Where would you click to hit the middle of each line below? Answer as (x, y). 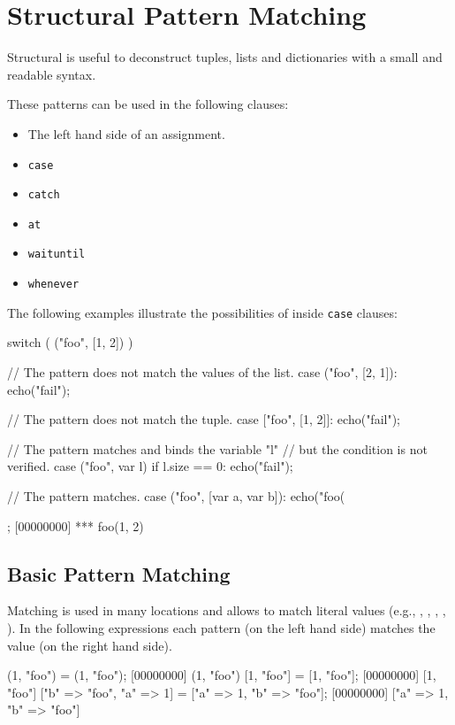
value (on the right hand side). (90, 645)
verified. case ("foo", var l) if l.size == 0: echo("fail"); (150, 466)
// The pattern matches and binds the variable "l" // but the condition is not (217, 448)
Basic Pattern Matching (119, 573)
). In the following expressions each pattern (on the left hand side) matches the (221, 627)
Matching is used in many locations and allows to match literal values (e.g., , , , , (227, 610)
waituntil (57, 255)
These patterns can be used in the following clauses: (148, 104)
